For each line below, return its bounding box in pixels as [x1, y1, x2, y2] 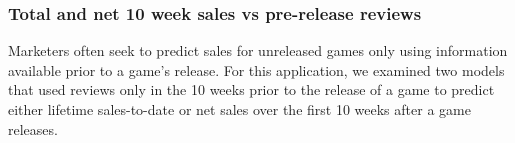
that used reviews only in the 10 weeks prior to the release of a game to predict [8, 79, 495, 100]
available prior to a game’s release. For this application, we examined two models [8, 59, 505, 80]
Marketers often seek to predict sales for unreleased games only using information [8, 40, 508, 61]
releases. [8, 118, 58, 139]
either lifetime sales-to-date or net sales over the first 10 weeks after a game [8, 99, 471, 119]
